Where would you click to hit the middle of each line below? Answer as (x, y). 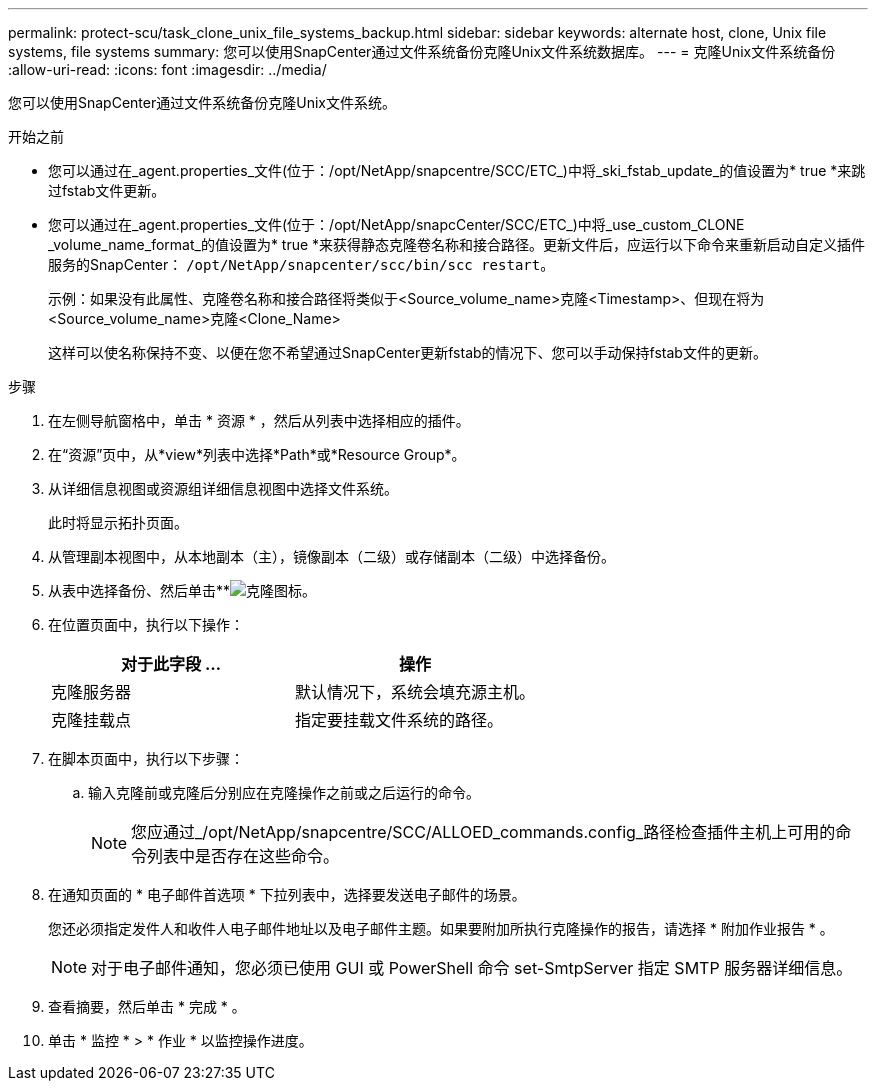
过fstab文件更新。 (107, 190)
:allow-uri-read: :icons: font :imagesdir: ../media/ (167, 69)
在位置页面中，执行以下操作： (146, 624)
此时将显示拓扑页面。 (118, 522)
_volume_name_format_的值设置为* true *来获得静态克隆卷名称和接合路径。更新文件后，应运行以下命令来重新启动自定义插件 (457, 244)
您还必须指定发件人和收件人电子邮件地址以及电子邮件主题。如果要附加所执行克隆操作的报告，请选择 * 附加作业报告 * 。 (441, 928)
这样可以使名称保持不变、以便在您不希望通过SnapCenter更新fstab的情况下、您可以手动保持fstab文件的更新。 (407, 352)
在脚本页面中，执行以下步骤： (146, 758)
